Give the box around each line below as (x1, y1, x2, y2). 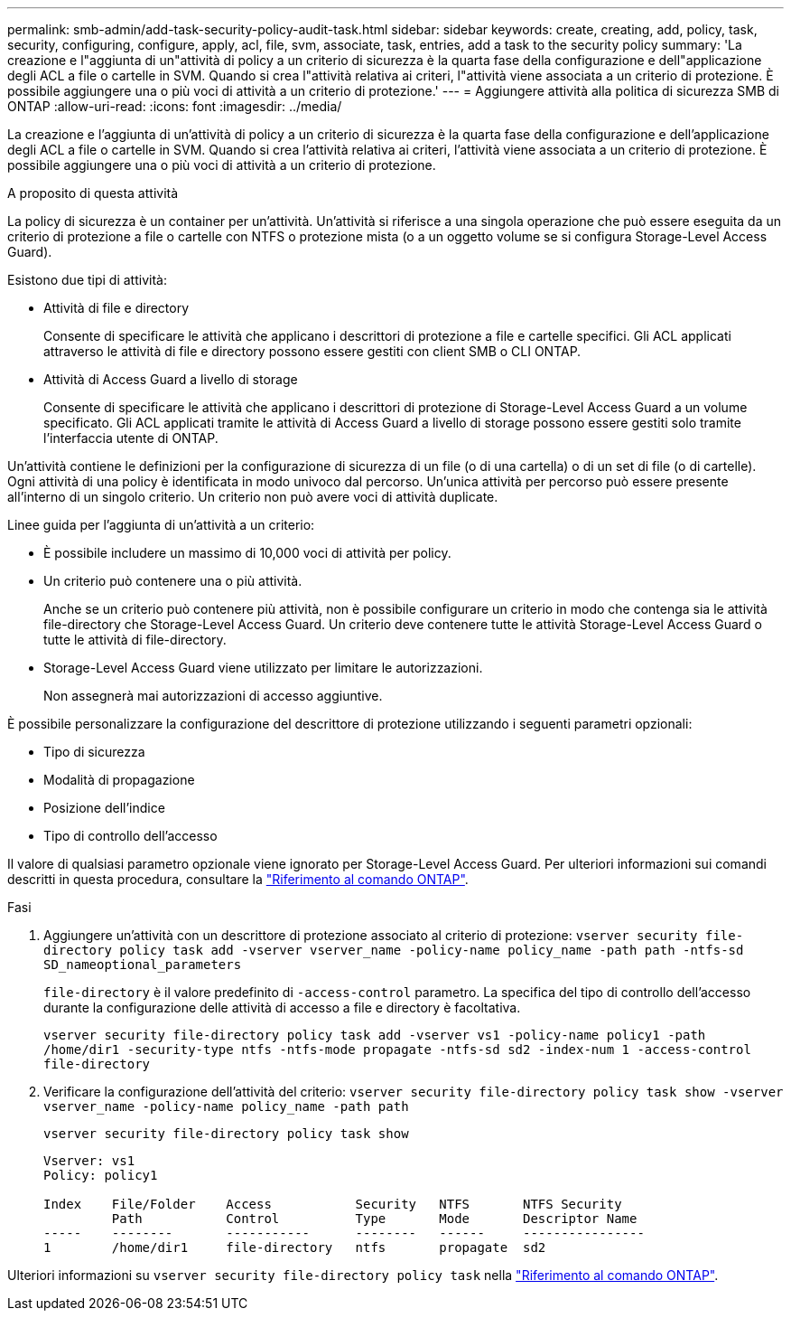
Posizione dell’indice (43, 800, 165, 815)
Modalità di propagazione (43, 772, 195, 787)
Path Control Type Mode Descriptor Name (111, 1211, 637, 1226)
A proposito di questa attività (7, 185, 179, 201)
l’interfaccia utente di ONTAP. (43, 430, 219, 446)
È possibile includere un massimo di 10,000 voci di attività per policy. (43, 545, 451, 560)
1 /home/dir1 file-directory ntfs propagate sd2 (43, 1240, 546, 1255)
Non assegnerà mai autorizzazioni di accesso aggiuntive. (43, 688, 383, 703)
